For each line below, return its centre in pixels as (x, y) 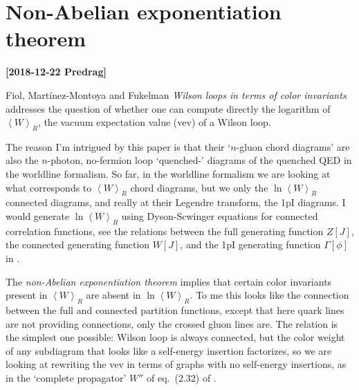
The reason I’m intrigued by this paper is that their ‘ (118, 146)
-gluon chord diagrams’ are (293, 146)
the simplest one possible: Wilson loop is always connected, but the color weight (175, 337)
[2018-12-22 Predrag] (56, 72)
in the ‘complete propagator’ (66, 378)
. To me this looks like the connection (269, 295)
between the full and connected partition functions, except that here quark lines (175, 310)
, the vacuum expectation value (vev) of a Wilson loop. (154, 122)
